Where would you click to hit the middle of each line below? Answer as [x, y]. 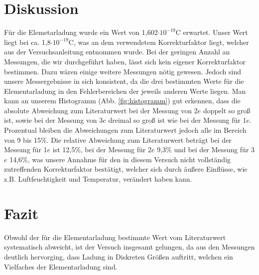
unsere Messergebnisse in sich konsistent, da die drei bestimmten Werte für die [124, 81]
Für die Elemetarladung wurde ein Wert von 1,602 [81, 32]
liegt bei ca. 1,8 [27, 42]
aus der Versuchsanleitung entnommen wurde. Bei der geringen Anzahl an [117, 52]
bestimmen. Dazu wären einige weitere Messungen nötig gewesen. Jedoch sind [123, 71]
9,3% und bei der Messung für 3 [206, 149]
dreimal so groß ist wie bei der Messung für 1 [177, 120]
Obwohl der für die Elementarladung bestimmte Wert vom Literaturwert [115, 237]
